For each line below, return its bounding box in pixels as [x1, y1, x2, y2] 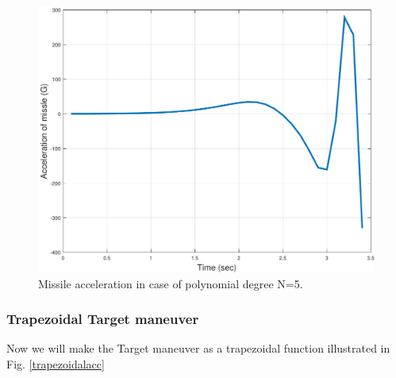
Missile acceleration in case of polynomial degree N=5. [38, 275, 303, 291]
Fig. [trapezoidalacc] [6, 355, 105, 372]
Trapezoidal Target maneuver [6, 309, 199, 329]
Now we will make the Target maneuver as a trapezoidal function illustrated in [6, 340, 390, 357]
